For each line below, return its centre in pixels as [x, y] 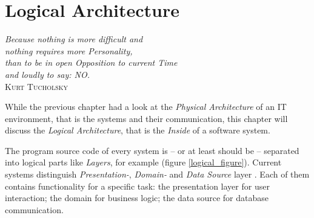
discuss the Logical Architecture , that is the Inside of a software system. [138, 130]
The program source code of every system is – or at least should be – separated [152, 150]
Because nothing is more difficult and [74, 39]
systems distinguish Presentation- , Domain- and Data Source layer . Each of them [157, 174]
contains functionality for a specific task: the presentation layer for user [137, 186]
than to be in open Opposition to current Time [91, 63]
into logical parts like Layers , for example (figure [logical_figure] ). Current [143, 162]
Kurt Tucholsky [37, 86]
